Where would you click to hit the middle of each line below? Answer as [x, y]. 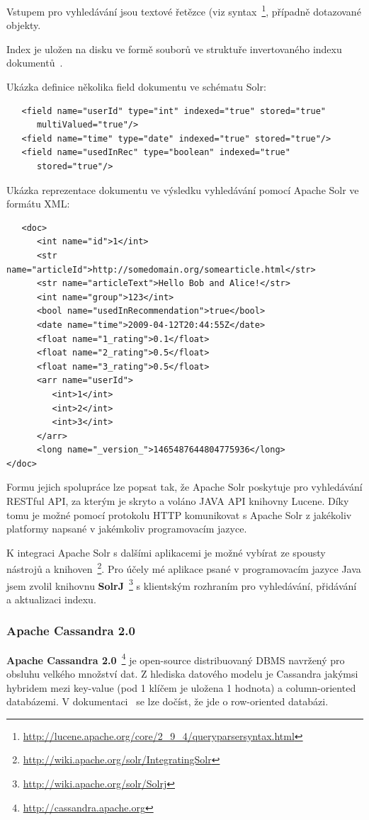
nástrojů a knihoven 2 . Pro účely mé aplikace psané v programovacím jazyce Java [184, 568]
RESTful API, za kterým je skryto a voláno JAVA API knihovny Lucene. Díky [178, 501]
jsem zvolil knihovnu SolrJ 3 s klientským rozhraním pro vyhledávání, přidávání [182, 584]
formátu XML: [38, 204]
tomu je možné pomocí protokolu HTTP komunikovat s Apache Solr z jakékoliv [179, 514]
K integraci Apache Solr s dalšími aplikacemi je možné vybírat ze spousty [166, 552]
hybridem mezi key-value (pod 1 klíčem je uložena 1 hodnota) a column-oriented [181, 687]
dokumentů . [35, 63]
